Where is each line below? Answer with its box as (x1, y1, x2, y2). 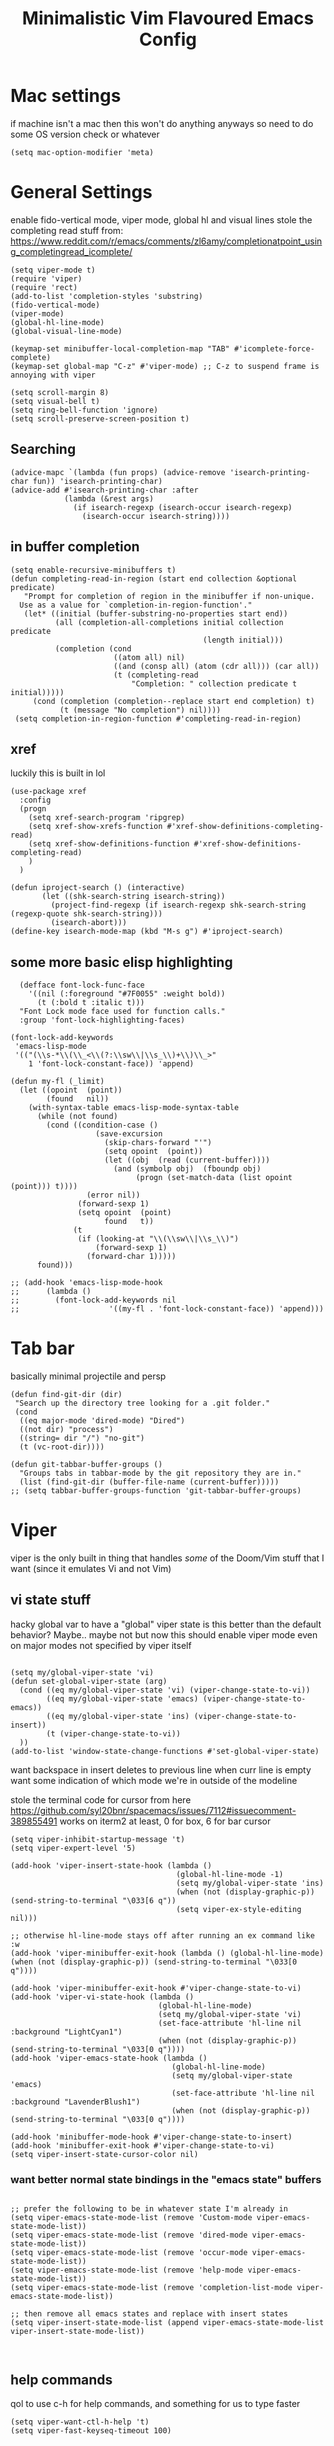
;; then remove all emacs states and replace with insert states (10, 2309, 288, 2319)
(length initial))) (202, 635, 284, 645)
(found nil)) (46, 1094, 110, 1104)
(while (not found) (36, 1112, 118, 1122)
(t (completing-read (113, 670, 199, 680)
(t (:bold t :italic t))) (36, 998, 145, 1008)
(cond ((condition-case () (46, 1120, 159, 1131)
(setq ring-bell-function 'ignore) (10, 405, 159, 415)
